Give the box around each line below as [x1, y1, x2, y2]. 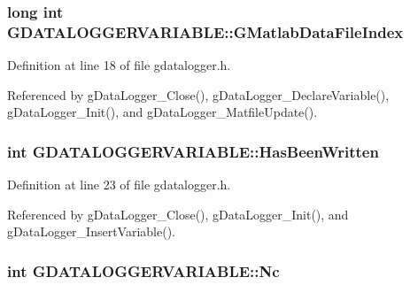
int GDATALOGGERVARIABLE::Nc [7, 259, 280, 281]
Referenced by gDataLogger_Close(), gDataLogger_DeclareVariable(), [7, 85, 390, 104]
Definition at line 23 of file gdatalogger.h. [7, 175, 231, 194]
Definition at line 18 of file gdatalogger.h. [7, 56, 231, 74]
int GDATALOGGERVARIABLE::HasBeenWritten [7, 140, 379, 162]
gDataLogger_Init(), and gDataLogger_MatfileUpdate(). [7, 103, 318, 121]
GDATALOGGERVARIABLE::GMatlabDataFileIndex [7, 20, 404, 42]
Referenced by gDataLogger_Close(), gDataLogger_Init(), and [7, 204, 349, 223]
